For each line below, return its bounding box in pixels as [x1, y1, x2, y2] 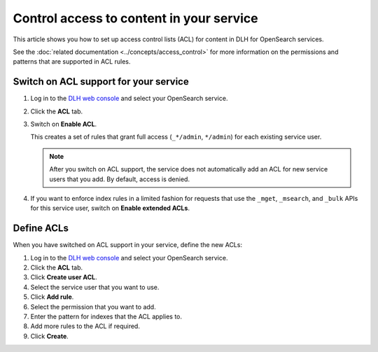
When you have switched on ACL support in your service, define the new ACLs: [13, 241, 243, 249]
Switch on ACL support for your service [13, 76, 189, 87]
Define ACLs [13, 223, 69, 234]
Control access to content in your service [13, 10, 258, 26]
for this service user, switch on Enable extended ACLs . [30, 204, 190, 213]
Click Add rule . [30, 293, 74, 301]
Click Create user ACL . [30, 273, 97, 281]
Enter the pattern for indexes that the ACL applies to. [30, 312, 182, 321]
